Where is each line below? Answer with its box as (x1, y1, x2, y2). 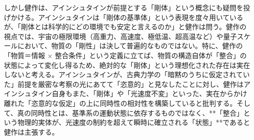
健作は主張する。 (4, 126, 59, 137)
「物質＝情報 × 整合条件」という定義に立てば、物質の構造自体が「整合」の (4, 50, 247, 60)
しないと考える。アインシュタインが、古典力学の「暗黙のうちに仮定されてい (4, 69, 250, 80)
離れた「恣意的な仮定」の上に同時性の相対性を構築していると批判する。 (4, 98, 237, 108)
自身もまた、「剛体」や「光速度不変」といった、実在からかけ (51, 88, 247, 99)
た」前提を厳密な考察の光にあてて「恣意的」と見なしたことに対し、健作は (4, 79, 244, 89)
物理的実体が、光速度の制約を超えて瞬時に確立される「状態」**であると (17, 117, 250, 127)
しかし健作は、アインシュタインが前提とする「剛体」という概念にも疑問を (4, 2, 243, 12)
